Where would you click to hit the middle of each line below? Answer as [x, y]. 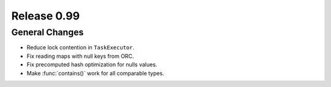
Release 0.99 [45, 16]
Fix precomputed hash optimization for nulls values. [92, 64]
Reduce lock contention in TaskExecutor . [81, 47]
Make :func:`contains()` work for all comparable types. [96, 73]
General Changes [48, 32]
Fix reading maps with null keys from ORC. [80, 56]
